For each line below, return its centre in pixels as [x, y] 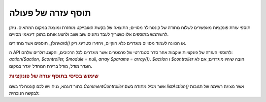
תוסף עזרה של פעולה [50, 13]
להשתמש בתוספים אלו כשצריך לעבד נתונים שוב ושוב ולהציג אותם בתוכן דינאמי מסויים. [89, 34]
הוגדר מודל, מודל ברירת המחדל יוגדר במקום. [51, 66]
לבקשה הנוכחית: [24, 93]
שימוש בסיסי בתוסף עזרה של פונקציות [54, 76]
